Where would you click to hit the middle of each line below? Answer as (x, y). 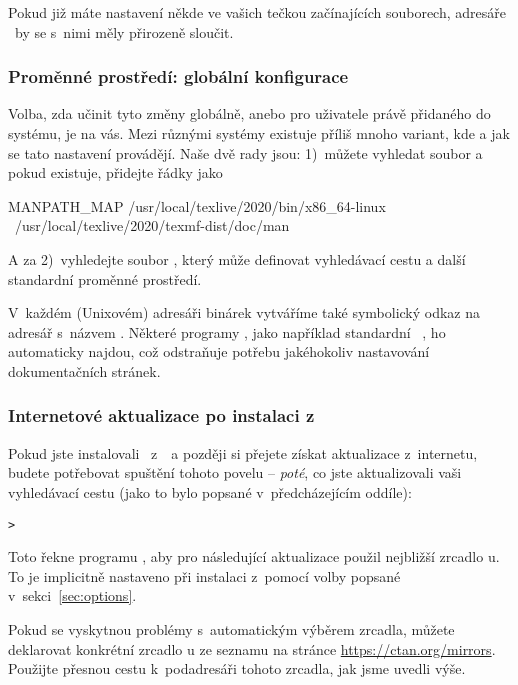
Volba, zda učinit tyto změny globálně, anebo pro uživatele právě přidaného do (249, 113)
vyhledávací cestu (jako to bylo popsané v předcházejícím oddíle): (210, 491)
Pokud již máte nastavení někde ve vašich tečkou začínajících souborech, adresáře (257, 12)
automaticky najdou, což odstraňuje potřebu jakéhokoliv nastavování (219, 351)
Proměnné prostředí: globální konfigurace (178, 76)
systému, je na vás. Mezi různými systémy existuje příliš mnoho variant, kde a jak (259, 133)
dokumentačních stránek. (84, 370)
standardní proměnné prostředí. (105, 278)
